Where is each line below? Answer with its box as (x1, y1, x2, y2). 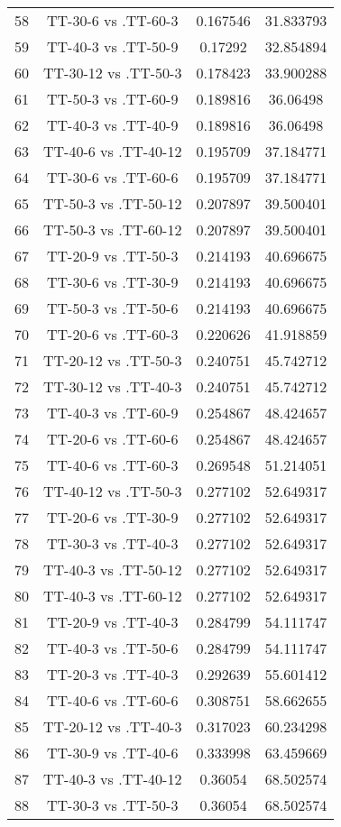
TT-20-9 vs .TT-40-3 (47, 611, 179, 632)
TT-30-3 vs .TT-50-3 (47, 795, 179, 815)
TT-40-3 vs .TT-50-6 (47, 638, 179, 658)
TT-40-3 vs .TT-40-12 (43, 768, 182, 789)
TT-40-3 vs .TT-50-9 (47, 36, 179, 57)
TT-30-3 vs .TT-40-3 (47, 533, 179, 554)
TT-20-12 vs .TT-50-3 (43, 350, 182, 371)
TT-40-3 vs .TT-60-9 (47, 402, 179, 423)
